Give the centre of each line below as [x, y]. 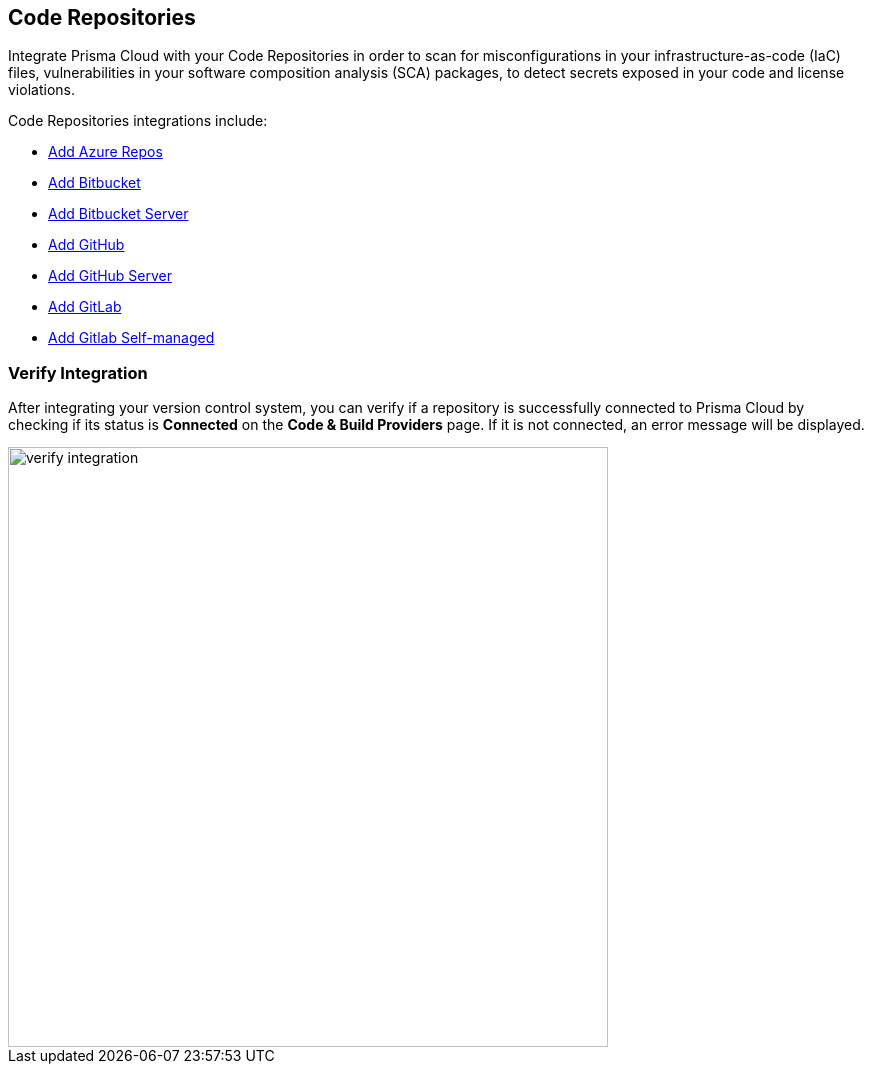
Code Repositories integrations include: [138, 121]
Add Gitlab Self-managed [131, 338]
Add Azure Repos [105, 152]
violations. [41, 90]
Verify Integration [78, 372]
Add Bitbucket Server [118, 214]
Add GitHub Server [110, 276]
